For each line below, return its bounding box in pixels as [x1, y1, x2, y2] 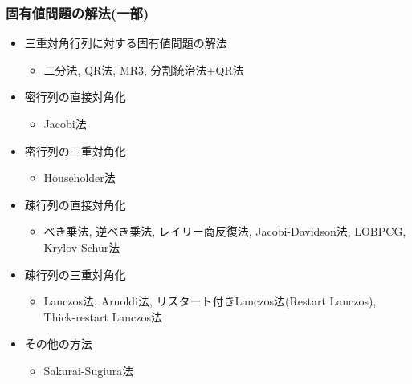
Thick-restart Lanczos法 [43, 308, 162, 325]
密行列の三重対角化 [24, 142, 126, 159]
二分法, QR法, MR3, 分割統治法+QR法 [43, 61, 244, 78]
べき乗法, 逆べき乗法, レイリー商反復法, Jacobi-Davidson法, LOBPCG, [43, 223, 406, 240]
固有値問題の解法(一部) [6, 2, 149, 22]
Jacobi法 [43, 115, 87, 131]
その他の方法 [24, 335, 92, 352]
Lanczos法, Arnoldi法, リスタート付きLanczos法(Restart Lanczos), [43, 293, 377, 309]
